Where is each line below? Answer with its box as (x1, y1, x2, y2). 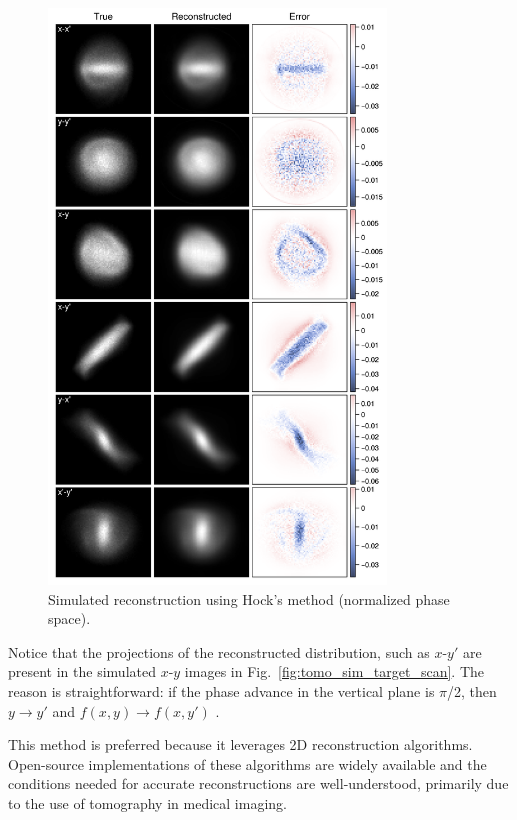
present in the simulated (8, 661, 156, 682)
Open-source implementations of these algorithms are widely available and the (8, 753, 487, 774)
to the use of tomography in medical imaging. (8, 792, 287, 813)
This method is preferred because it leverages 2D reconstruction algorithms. (8, 734, 473, 755)
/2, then (447, 680, 497, 701)
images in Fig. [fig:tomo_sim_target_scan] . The (184, 661, 484, 682)
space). (48, 608, 91, 629)
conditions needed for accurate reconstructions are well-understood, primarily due (8, 773, 509, 794)
